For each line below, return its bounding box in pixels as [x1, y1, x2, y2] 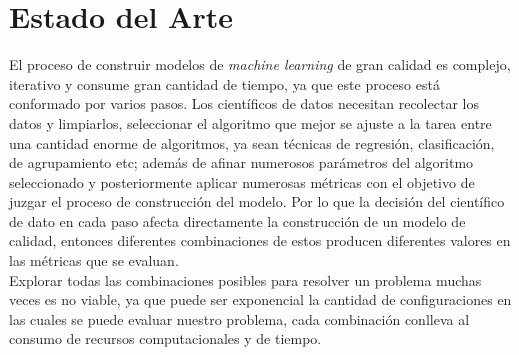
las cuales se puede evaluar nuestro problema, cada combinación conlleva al [9, 308, 470, 329]
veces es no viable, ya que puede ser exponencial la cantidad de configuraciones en [9, 289, 512, 310]
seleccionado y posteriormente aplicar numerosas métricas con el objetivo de [9, 171, 475, 192]
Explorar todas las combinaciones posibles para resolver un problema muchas [9, 269, 482, 290]
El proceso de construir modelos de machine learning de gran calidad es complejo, [9, 54, 511, 75]
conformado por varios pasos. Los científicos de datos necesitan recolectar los [9, 93, 479, 114]
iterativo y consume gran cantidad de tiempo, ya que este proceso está [9, 73, 440, 94]
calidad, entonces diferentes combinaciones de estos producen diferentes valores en [9, 230, 511, 251]
